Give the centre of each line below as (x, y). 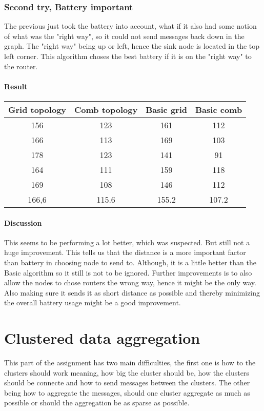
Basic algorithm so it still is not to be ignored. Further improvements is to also (128, 272)
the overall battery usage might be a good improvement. (93, 302)
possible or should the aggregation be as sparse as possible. (97, 403)
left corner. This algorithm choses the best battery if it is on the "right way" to (128, 56)
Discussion (23, 222)
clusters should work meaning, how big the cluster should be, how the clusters (127, 372)
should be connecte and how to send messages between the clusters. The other (127, 383)
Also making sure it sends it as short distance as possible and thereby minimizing (132, 292)
